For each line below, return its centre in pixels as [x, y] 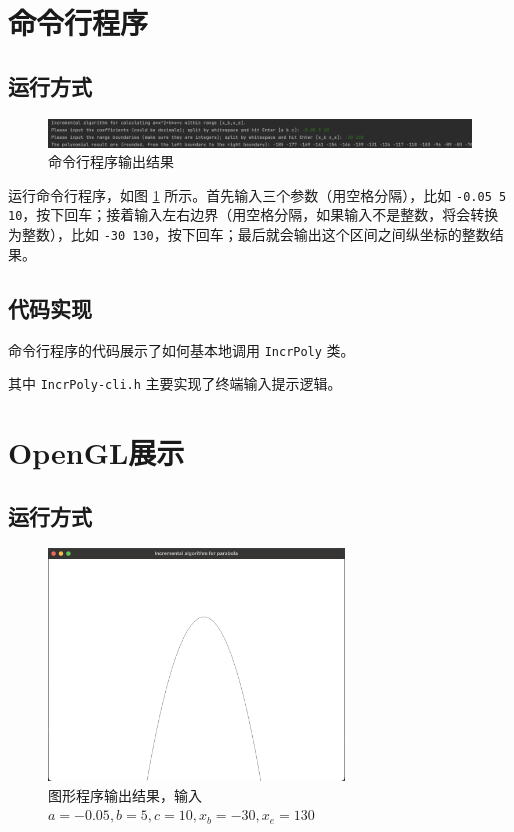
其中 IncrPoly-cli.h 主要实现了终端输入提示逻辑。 [175, 383]
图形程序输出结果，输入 [125, 794]
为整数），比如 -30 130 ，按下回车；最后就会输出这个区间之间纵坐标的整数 [249, 234]
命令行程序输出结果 [111, 161]
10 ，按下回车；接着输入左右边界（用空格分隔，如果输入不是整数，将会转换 [253, 214]
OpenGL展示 [96, 452]
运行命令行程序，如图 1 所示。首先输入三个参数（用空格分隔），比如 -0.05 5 [257, 194]
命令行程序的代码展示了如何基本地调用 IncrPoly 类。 [181, 349]
